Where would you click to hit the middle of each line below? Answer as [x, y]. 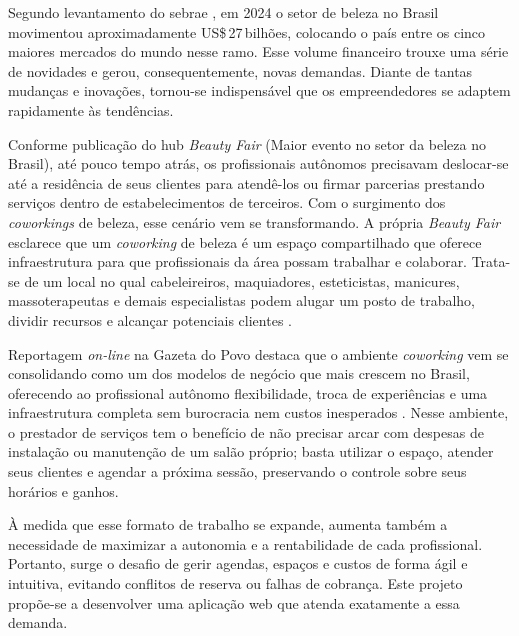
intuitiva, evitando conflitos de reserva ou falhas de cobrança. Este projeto [235, 583]
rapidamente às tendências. [91, 109]
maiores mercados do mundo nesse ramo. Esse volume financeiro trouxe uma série [258, 51]
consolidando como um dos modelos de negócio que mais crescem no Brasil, [239, 373]
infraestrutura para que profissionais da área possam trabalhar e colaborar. [238, 261]
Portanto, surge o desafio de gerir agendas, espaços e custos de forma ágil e [238, 563]
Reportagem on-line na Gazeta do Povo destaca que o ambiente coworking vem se [258, 353]
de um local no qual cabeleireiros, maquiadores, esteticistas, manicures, [242, 280]
